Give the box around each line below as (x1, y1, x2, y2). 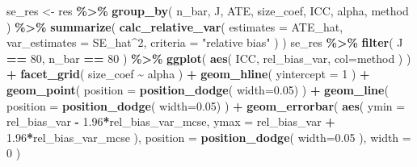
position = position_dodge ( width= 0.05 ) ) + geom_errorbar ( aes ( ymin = (6, 97, 406, 114)
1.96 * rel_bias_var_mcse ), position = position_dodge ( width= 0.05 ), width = (6, 128, 411, 145)
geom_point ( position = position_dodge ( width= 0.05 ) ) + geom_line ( (6, 81, 389, 98)
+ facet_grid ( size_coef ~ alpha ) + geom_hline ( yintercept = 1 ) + (6, 65, 370, 82)
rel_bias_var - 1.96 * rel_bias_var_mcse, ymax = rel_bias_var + (6, 113, 335, 130)
